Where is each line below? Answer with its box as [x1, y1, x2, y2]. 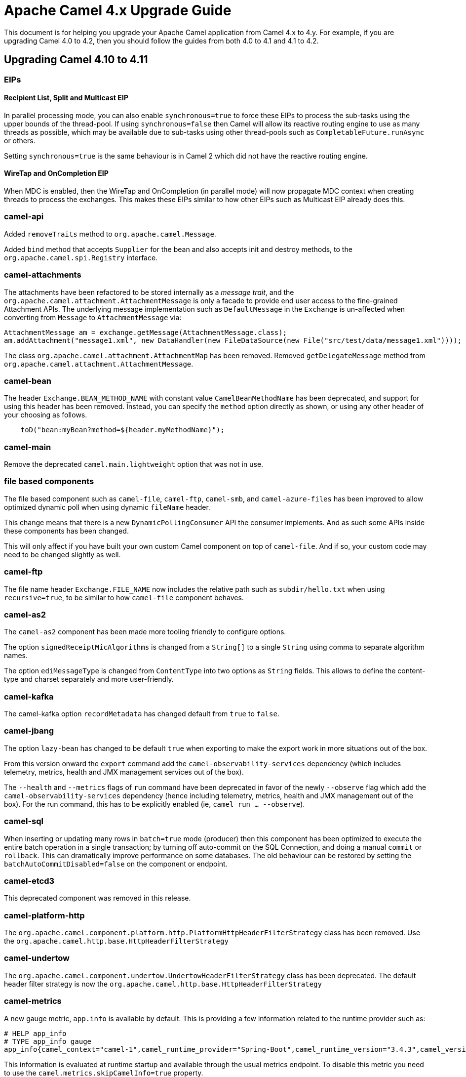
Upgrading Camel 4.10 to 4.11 [4, 53, 148, 66]
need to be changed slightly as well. [4, 550, 121, 559]
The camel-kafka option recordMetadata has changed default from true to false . [4, 709, 279, 718]
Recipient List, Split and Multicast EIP [4, 93, 128, 102]
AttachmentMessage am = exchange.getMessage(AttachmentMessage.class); [4, 328, 287, 336]
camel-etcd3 [4, 875, 55, 886]
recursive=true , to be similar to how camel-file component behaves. [4, 593, 244, 602]
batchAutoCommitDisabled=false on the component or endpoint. [4, 859, 228, 868]
